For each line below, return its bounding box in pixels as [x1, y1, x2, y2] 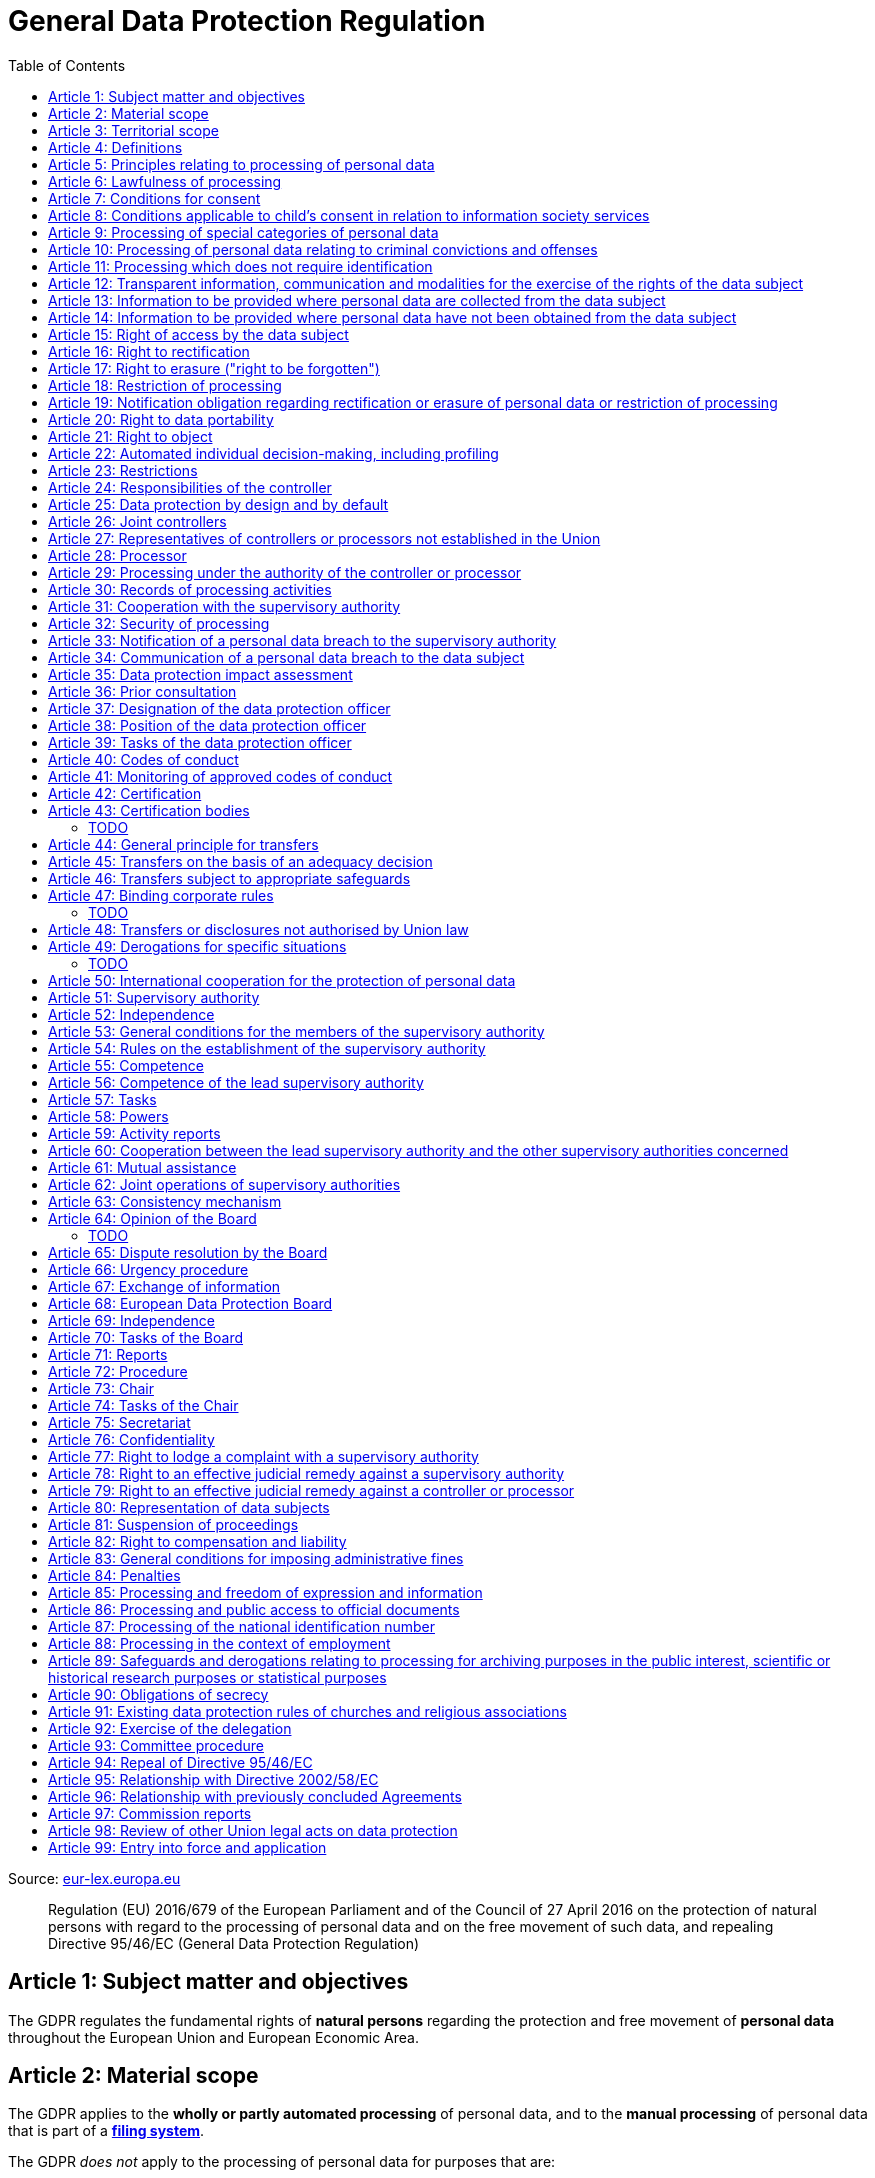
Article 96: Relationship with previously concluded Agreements [48, 1787, 462, 1805]
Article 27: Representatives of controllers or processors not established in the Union [48, 529, 601, 547]
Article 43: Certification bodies [48, 801, 250, 819]
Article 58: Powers [48, 1107, 169, 1125]
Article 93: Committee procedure [48, 1736, 264, 1754]
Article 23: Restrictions [48, 461, 198, 479]
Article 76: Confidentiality [48, 1430, 215, 1448]
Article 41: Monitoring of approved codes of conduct [48, 767, 393, 785]
